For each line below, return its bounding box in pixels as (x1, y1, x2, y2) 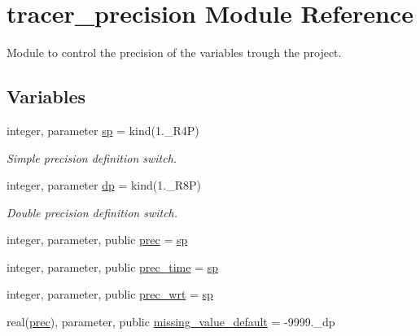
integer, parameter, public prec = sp (7, 231, 188, 248)
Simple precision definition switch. (7, 149, 177, 166)
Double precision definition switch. (7, 203, 178, 220)
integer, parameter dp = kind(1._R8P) (7, 177, 201, 194)
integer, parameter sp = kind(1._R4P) (7, 121, 199, 138)
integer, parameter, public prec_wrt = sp (7, 286, 213, 303)
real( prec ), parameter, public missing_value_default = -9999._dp (7, 313, 335, 330)
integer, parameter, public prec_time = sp (7, 258, 219, 275)
